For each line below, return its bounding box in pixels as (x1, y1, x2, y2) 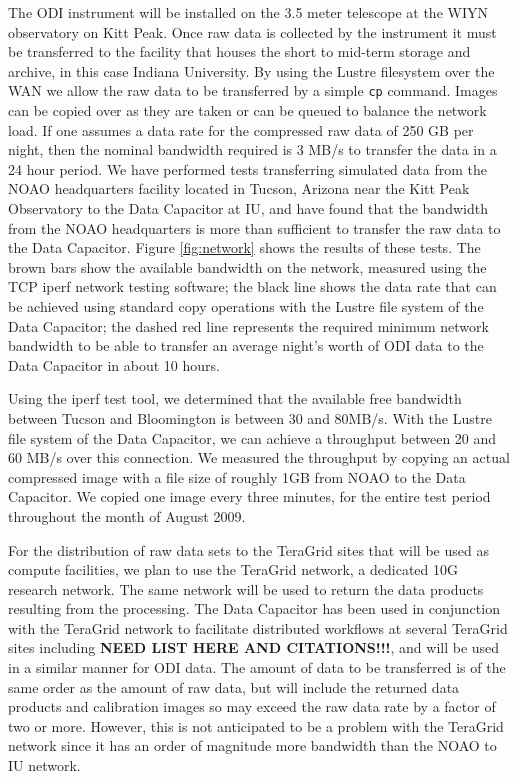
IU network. (8, 755, 81, 776)
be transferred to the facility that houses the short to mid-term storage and (8, 41, 471, 62)
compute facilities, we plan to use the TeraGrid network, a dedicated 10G (8, 559, 459, 580)
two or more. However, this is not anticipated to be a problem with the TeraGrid (8, 715, 504, 736)
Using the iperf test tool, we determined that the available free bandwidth (8, 388, 462, 409)
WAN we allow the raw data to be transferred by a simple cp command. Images (8, 80, 498, 101)
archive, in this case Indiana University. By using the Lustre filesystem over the (8, 60, 495, 81)
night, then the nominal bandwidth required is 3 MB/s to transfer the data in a (8, 139, 497, 160)
